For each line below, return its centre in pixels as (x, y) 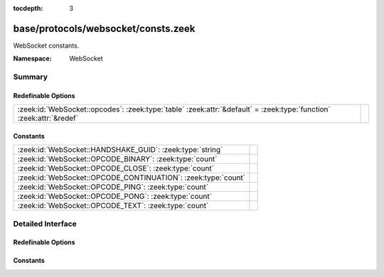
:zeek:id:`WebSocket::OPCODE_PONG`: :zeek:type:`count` (115, 197)
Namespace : (33, 59)
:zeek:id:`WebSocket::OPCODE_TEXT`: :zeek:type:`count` (113, 206)
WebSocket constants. (46, 45)
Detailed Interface (45, 224)
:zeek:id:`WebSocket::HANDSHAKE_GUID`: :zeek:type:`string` (120, 150)
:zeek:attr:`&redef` (48, 119)
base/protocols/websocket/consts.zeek (104, 28)
